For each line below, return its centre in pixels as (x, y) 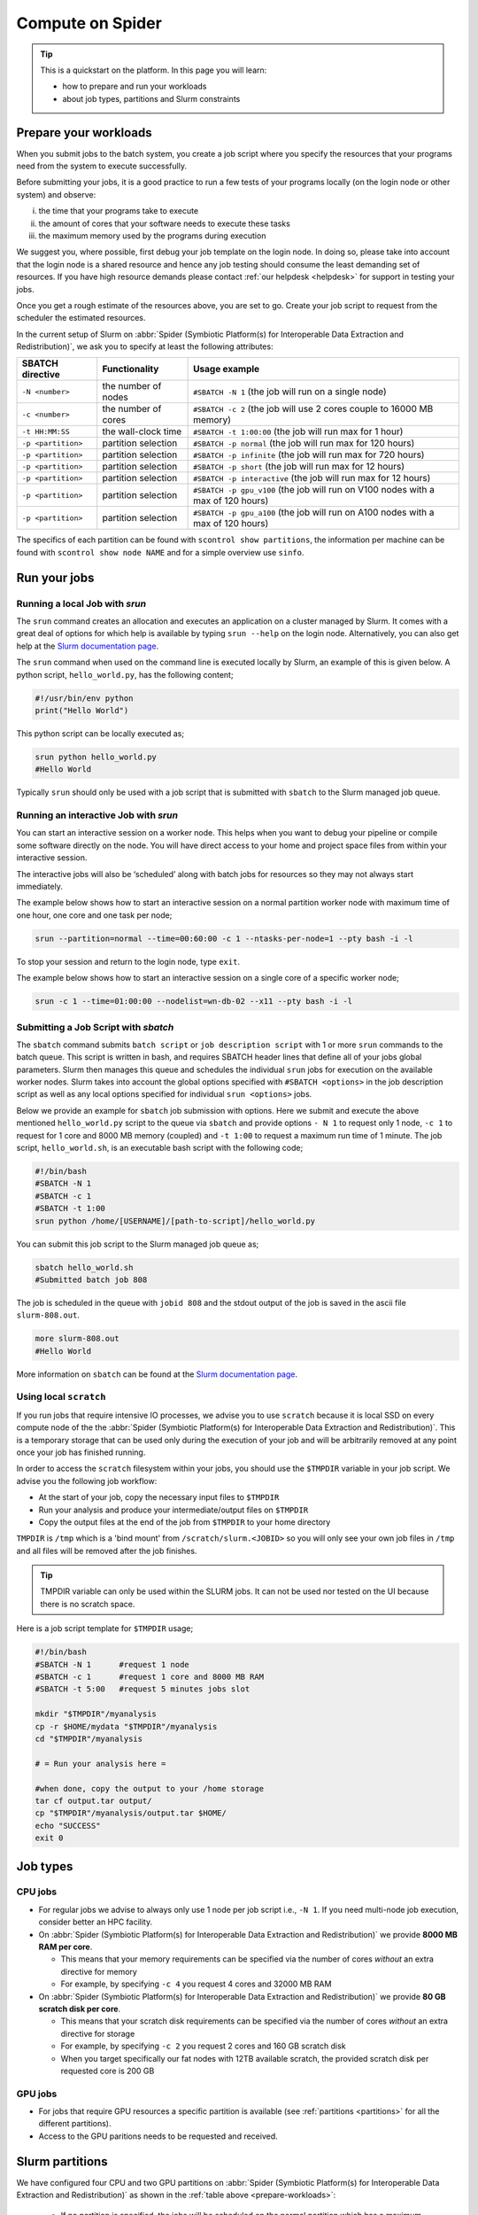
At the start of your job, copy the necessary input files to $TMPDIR (159, 1497)
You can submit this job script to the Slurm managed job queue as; (138, 1244)
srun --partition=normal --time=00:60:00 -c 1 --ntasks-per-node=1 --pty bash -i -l (224, 938)
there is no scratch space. (88, 1604)
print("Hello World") (82, 710)
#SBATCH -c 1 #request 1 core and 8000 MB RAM (150, 1677)
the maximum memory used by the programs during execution (152, 236)
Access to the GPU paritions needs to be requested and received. (158, 2136)
